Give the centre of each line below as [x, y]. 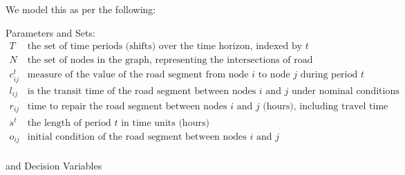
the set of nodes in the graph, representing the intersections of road [170, 61]
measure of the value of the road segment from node [138, 75]
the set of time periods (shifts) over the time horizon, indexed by [165, 47]
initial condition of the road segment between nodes [137, 137]
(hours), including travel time [326, 107]
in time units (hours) [165, 123]
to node [274, 75]
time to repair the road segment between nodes [127, 107]
